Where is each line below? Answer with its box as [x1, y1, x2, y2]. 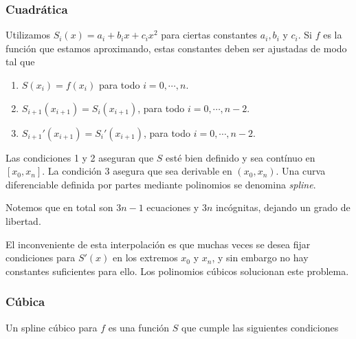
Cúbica [5, 293, 45, 310]
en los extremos [113, 250, 178, 265]
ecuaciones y [146, 200, 199, 215]
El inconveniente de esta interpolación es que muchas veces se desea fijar [5, 237, 311, 251]
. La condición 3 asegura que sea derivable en [42, 164, 232, 178]
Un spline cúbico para [5, 320, 98, 334]
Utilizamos [5, 28, 51, 42]
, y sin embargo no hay [212, 250, 309, 265]
